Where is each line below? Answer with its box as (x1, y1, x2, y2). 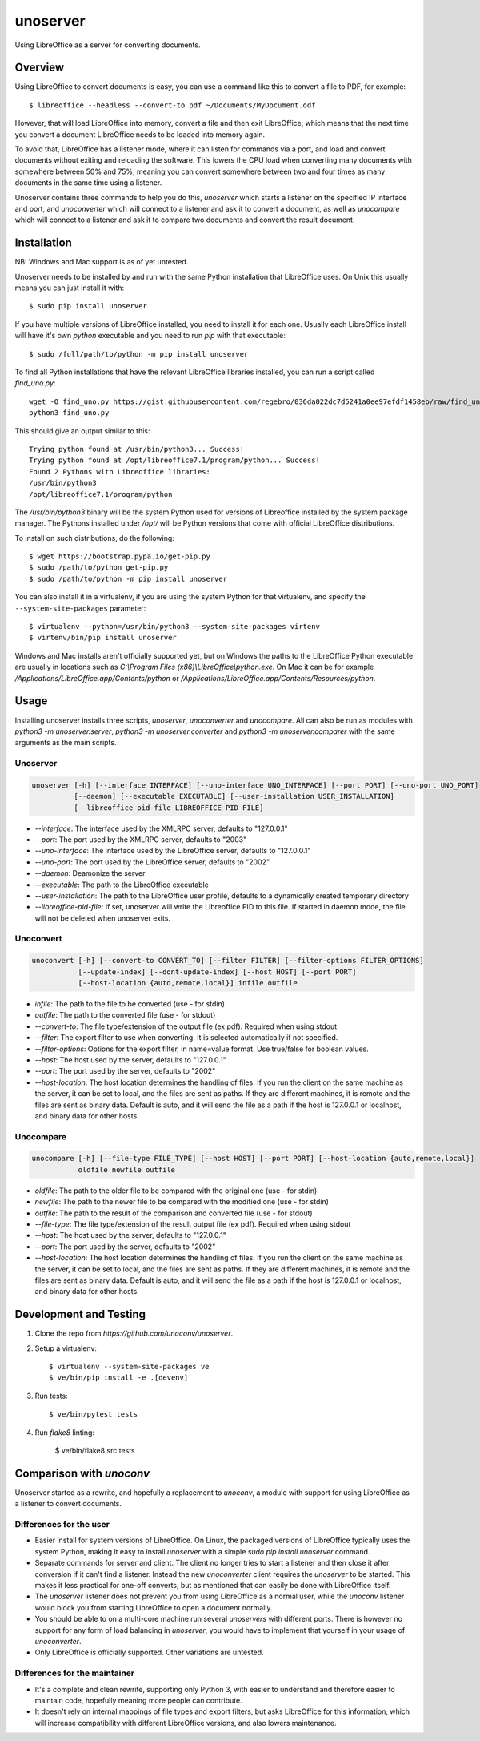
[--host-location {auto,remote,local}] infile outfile (78, 978, 298, 988)
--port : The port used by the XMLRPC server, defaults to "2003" (34, 834, 247, 844)
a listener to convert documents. (14, 1499, 122, 1509)
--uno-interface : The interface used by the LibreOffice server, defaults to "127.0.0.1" (34, 846, 311, 856)
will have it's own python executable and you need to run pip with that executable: (14, 331, 286, 341)
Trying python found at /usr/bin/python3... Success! (29, 445, 244, 453)
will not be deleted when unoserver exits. (34, 913, 171, 923)
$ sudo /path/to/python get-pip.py (29, 563, 169, 572)
